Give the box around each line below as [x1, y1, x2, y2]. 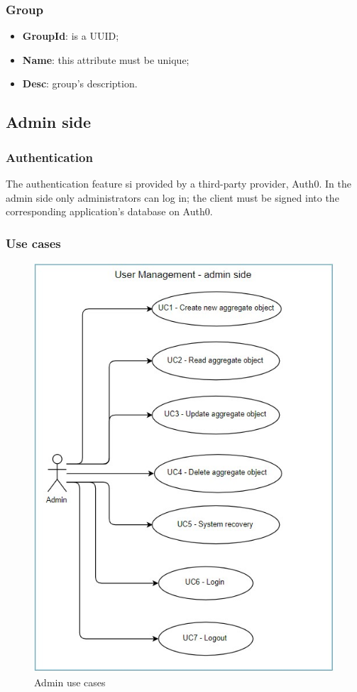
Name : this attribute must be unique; [22, 52, 190, 67]
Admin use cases [34, 675, 106, 690]
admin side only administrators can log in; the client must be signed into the [6, 190, 339, 205]
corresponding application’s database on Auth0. [6, 204, 213, 219]
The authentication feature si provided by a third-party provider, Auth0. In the [6, 176, 351, 190]
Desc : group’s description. [22, 76, 138, 91]
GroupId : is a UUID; [22, 28, 119, 43]
